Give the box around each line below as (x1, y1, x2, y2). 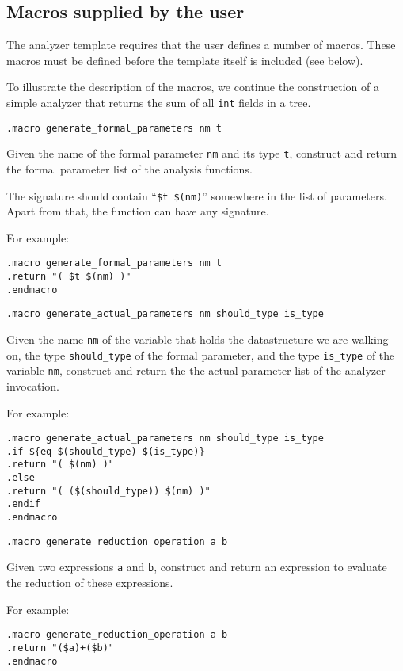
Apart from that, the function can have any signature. (6, 203, 269, 219)
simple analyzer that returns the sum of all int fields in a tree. (6, 93, 311, 110)
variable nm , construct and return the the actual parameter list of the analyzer (6, 362, 386, 379)
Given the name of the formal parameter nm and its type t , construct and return (6, 145, 397, 162)
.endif (6, 498, 40, 510)
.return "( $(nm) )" (6, 459, 115, 471)
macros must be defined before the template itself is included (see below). (6, 51, 363, 68)
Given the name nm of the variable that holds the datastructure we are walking (6, 331, 389, 348)
